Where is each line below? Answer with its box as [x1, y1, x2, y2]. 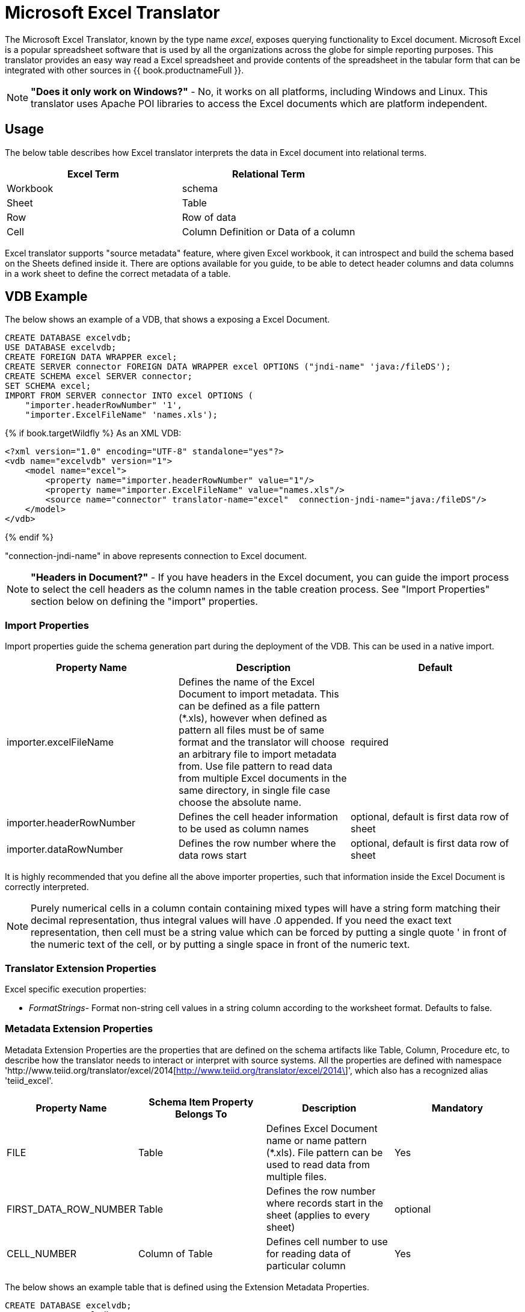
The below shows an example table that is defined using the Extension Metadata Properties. [5, 1281, 369, 1292]
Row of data [182, 211, 236, 223]
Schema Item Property [149, 1095, 254, 1108]
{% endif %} [5, 532, 54, 543]
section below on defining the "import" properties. [31, 595, 258, 608]
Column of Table [138, 1247, 213, 1260]
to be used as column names [178, 823, 309, 835]
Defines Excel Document [266, 1122, 378, 1134]
